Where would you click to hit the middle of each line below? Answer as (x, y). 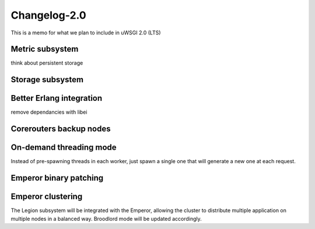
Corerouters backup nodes (61, 129)
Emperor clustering (47, 197)
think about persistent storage (47, 63)
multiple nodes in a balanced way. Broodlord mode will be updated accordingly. (106, 219)
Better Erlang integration (57, 98)
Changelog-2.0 (49, 15)
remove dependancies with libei (49, 112)
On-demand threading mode (64, 148)
